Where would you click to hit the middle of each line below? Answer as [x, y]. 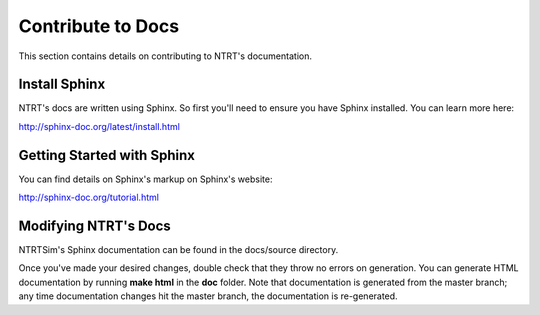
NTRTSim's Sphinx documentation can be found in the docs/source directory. [178, 250]
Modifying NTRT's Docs [95, 225]
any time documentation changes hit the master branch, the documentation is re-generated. [208, 296]
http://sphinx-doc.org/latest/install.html [99, 126]
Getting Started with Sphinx [106, 155]
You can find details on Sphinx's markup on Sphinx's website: [145, 179]
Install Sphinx [62, 84]
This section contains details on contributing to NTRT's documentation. [165, 56]
